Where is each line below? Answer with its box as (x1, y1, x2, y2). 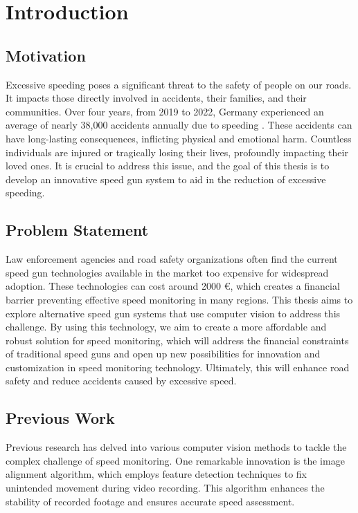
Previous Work (6, 407, 115, 429)
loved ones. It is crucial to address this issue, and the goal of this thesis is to (6, 158, 330, 173)
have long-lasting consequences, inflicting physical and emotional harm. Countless (6, 131, 352, 145)
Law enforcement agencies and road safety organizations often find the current (6, 252, 338, 266)
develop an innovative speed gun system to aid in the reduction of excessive (6, 171, 326, 186)
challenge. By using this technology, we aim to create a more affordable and (6, 319, 327, 334)
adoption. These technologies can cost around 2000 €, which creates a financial (6, 279, 340, 293)
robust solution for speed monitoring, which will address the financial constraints (6, 333, 349, 347)
